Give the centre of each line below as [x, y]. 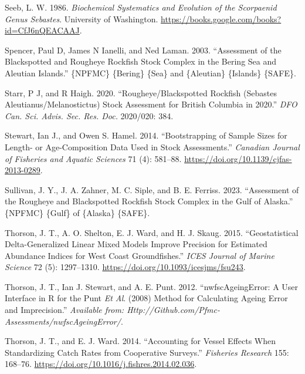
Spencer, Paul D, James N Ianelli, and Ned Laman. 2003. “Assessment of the [143, 50]
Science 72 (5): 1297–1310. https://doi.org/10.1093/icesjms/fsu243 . [125, 267]
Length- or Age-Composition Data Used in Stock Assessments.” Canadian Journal [152, 146]
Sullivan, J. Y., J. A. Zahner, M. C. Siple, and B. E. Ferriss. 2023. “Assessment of [152, 189]
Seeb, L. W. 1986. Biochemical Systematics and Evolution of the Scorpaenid [141, 7]
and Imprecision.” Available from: [65, 310]
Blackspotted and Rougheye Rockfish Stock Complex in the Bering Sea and [141, 61]
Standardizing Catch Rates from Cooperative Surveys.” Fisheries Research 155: [147, 352]
